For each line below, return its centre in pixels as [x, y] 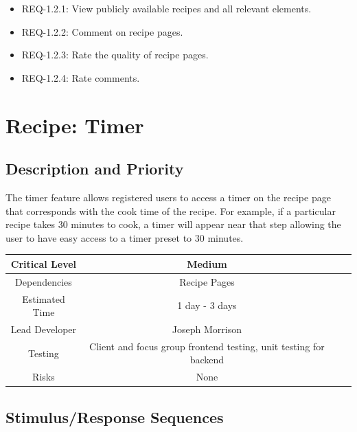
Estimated [44, 298]
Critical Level [44, 263]
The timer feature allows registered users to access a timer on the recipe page [168, 197]
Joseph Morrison [207, 329]
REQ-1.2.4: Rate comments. [81, 77]
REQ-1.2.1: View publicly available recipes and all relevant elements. [166, 8]
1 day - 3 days [207, 305]
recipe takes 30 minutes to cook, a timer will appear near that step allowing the [173, 224]
